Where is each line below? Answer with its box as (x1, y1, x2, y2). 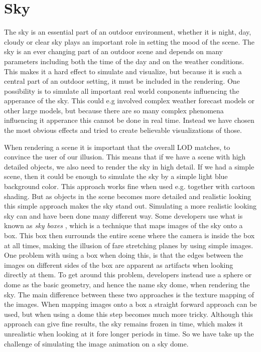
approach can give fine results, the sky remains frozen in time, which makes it (4, 318, 243, 329)
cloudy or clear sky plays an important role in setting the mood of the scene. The (4, 36, 254, 47)
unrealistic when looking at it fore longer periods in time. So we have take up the (4, 328, 254, 338)
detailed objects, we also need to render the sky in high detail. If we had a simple (4, 161, 254, 171)
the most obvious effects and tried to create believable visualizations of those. (4, 125, 242, 135)
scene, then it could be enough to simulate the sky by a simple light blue (4, 171, 228, 182)
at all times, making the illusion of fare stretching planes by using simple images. (4, 240, 253, 250)
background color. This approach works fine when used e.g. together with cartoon (4, 181, 255, 192)
